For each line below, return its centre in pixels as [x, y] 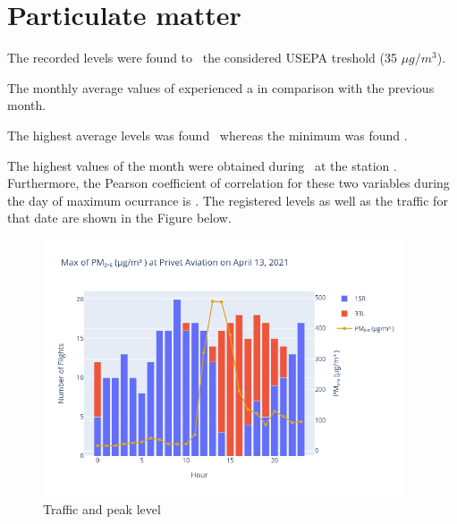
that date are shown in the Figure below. [119, 218]
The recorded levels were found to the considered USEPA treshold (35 [202, 58]
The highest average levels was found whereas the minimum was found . [207, 135]
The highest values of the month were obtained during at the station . [202, 165]
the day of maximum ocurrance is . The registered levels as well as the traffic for [228, 200]
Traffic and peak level [102, 509]
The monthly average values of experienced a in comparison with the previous [221, 87]
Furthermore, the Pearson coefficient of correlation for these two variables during [228, 183]
